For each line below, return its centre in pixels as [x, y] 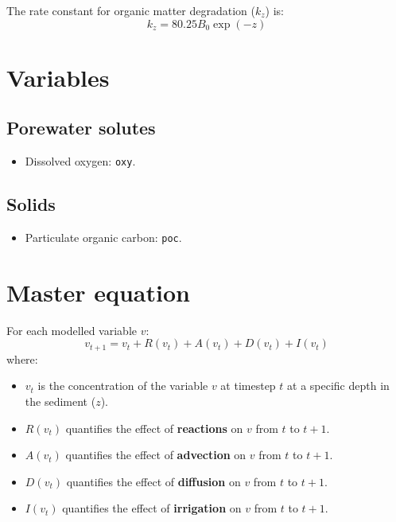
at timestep [248, 386]
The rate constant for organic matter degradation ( [131, 10]
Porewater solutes [81, 128]
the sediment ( [60, 401]
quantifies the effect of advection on [156, 455]
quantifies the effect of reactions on [154, 428]
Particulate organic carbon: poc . [103, 238]
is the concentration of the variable [123, 386]
